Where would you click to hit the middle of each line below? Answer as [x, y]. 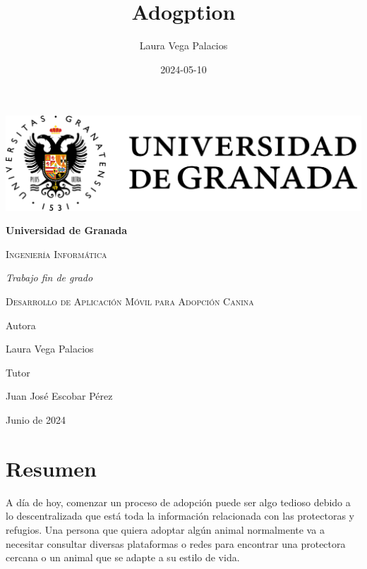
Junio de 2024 [36, 420]
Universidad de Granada [67, 230]
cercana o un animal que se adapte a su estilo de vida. [123, 557]
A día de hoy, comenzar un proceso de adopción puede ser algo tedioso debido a [178, 502]
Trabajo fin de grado [49, 277]
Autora [21, 325]
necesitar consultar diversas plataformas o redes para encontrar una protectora [176, 543]
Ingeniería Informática [56, 253]
